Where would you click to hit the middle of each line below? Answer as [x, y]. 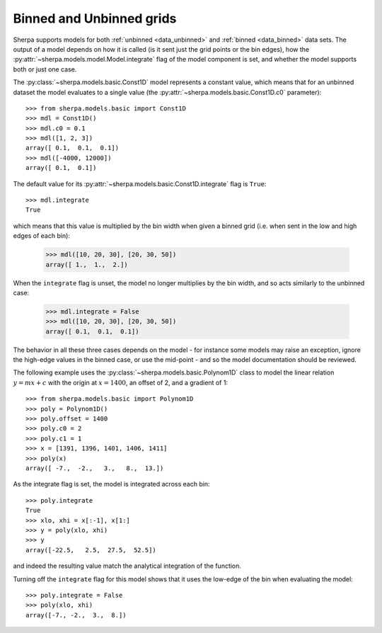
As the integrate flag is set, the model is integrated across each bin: [111, 484]
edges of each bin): [42, 236]
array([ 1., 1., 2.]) [87, 264]
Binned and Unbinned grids [95, 18]
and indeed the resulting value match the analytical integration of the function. [127, 566]
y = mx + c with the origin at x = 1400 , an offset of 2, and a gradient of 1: [121, 382]
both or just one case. [45, 69]
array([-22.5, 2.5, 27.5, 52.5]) [91, 550]
